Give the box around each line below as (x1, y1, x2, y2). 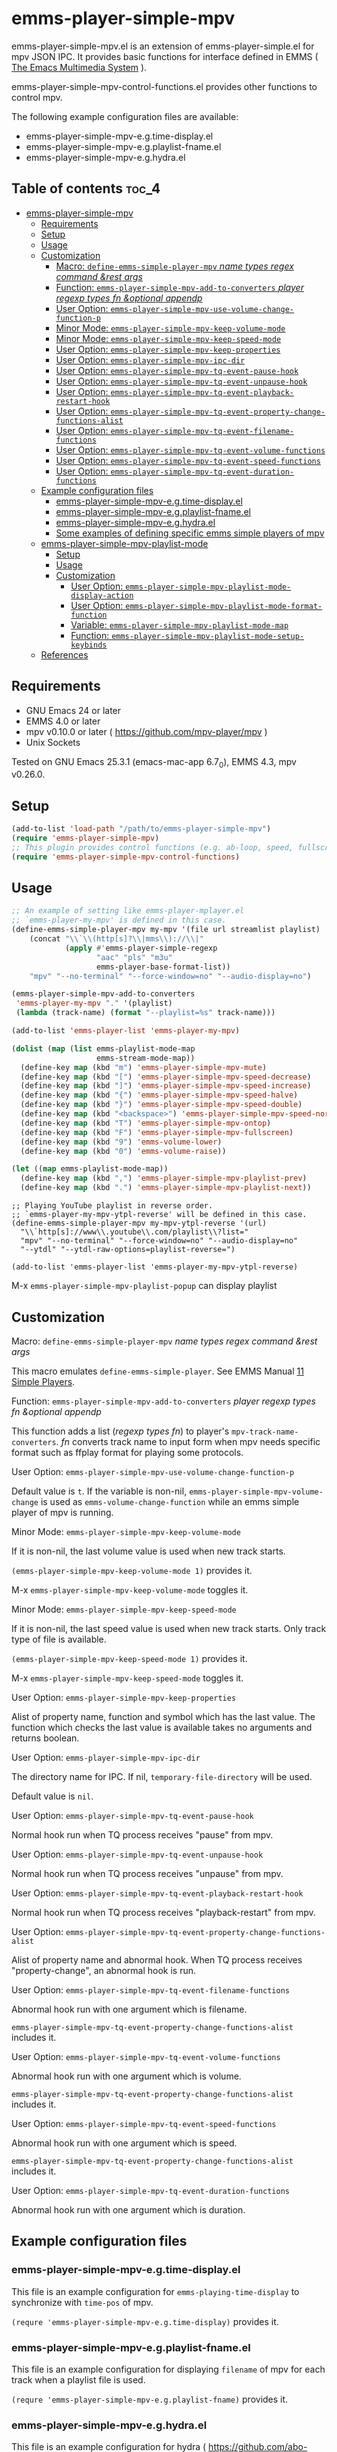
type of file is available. (11, 1633, 107, 1645)
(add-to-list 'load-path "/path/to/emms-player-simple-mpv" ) (11, 824, 272, 834)
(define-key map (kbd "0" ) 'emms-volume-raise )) (20, 1146, 227, 1156)
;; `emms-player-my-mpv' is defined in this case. (11, 915, 227, 926)
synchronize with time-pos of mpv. (11, 2296, 154, 2308)
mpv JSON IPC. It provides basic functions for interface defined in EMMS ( (11, 50, 319, 62)
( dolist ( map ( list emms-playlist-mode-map (11, 1043, 196, 1054)
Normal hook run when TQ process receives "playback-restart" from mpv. (11, 1906, 316, 1918)
